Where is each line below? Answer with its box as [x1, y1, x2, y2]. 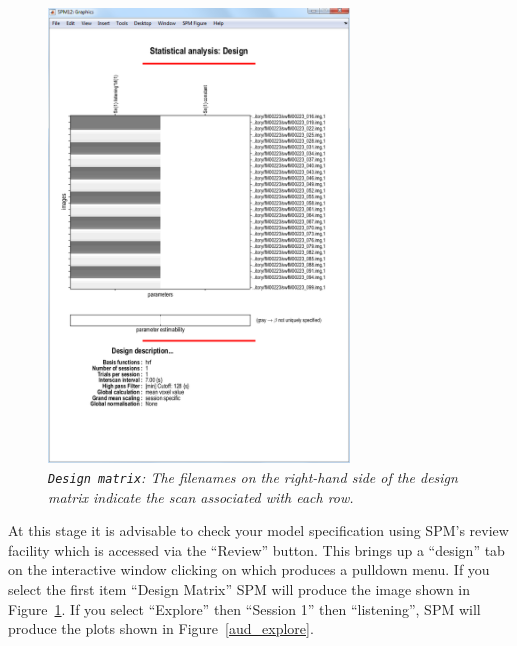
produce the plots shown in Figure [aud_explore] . [8, 618, 314, 639]
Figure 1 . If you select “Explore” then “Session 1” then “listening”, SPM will [8, 598, 481, 619]
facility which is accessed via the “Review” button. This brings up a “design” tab [8, 539, 505, 560]
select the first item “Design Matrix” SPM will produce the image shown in [8, 578, 471, 599]
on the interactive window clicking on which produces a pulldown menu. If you [8, 559, 490, 580]
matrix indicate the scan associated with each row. [48, 486, 354, 507]
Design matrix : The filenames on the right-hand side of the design [48, 466, 458, 487]
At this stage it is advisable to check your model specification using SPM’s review [8, 520, 509, 541]
